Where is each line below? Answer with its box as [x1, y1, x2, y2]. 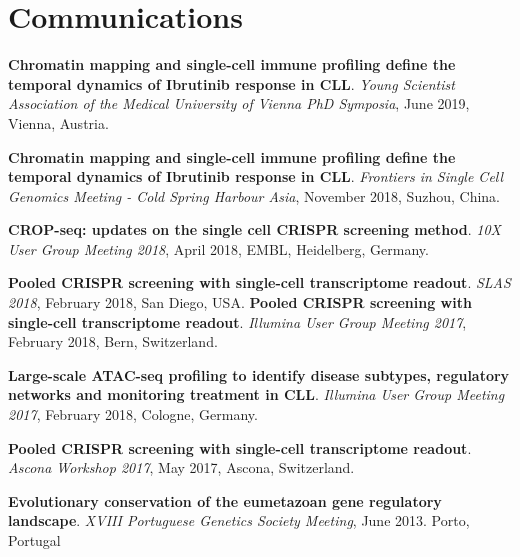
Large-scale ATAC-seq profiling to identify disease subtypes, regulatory [8, 364, 510, 385]
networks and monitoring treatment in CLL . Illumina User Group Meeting [8, 384, 505, 405]
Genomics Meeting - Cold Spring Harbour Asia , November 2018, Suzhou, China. [8, 185, 500, 206]
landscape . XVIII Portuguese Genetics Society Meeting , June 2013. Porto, [8, 510, 470, 531]
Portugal [8, 530, 61, 550]
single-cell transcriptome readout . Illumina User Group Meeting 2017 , [8, 311, 467, 332]
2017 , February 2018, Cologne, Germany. [8, 404, 258, 425]
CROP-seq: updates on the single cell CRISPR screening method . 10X [8, 219, 502, 240]
